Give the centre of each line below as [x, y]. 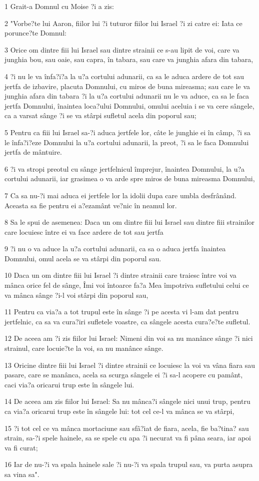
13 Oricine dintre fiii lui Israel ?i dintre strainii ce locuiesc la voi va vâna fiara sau [130, 365]
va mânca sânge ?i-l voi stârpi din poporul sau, [76, 295]
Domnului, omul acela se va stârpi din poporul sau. [83, 258]
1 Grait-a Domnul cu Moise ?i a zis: [59, 6]
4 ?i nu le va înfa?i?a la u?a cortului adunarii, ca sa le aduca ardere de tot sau [124, 76]
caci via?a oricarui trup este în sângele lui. [69, 384]
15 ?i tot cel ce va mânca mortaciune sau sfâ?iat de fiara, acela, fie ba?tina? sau [127, 428]
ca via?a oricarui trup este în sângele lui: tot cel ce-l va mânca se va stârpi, [119, 411]
